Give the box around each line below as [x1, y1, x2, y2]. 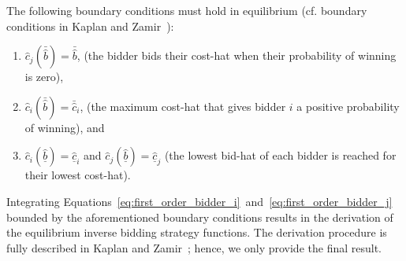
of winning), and [24, 119, 105, 135]
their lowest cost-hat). [24, 167, 131, 183]
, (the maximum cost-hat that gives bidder [80, 97, 286, 114]
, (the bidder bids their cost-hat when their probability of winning [76, 47, 397, 64]
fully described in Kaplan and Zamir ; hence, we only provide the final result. [6, 239, 382, 255]
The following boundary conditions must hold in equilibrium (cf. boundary [6, 2, 367, 18]
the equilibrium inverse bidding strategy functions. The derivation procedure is [6, 224, 387, 241]
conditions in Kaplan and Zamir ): [6, 17, 174, 34]
